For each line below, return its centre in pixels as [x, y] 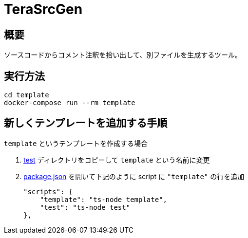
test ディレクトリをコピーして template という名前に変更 [117, 160]
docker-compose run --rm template [70, 103]
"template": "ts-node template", [104, 199]
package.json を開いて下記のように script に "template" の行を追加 [134, 176]
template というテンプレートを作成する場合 [76, 143]
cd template [27, 95]
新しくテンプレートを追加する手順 [86, 123]
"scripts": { [48, 192]
